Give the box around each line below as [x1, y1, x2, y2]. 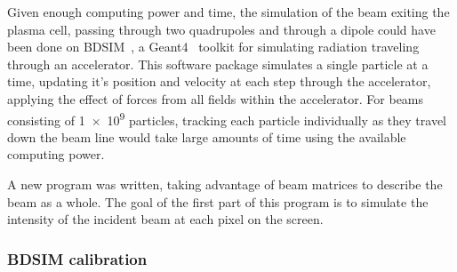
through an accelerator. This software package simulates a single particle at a [7, 54, 429, 73]
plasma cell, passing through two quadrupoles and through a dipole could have [7, 20, 436, 38]
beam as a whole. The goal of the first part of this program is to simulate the [7, 192, 429, 211]
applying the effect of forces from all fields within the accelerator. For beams [7, 89, 424, 108]
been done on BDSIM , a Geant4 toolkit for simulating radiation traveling [7, 37, 420, 56]
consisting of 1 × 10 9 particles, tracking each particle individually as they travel [7, 108, 446, 129]
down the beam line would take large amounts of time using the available [7, 127, 406, 146]
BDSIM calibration [7, 247, 148, 269]
